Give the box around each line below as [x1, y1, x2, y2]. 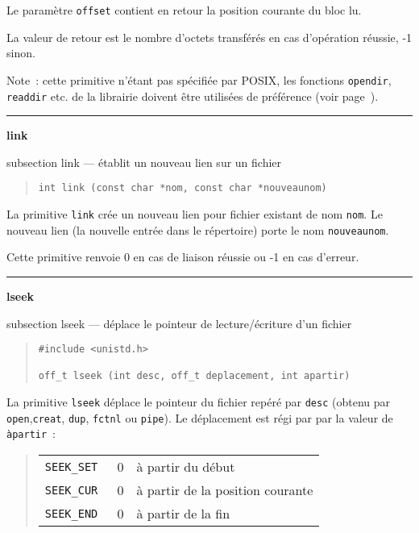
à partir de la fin [136, 504, 230, 523]
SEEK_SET [44, 460, 98, 473]
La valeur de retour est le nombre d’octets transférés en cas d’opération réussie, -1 [6, 28, 413, 45]
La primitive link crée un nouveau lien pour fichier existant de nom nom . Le [6, 206, 383, 222]
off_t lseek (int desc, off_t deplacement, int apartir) [38, 370, 351, 382]
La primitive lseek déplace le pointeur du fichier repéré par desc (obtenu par [6, 394, 391, 410]
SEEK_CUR [44, 483, 98, 497]
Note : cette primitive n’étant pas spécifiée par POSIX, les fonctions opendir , [6, 71, 392, 88]
